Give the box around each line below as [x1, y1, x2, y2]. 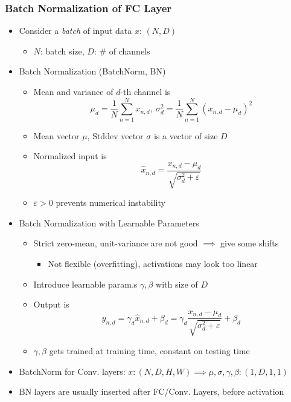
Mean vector [33, 129, 80, 142]
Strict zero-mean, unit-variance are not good [33, 237, 198, 249]
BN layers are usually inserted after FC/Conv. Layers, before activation [19, 385, 284, 398]
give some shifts [220, 237, 279, 249]
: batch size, [40, 44, 85, 57]
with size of [156, 277, 198, 290]
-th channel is [120, 85, 171, 97]
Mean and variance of [33, 85, 114, 97]
